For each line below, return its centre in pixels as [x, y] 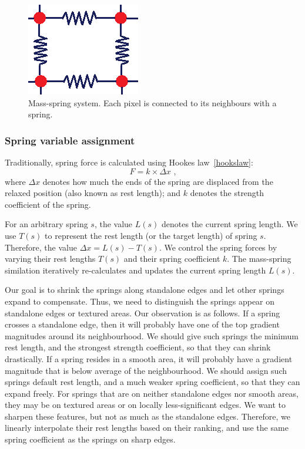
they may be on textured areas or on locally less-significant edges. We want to [145, 405]
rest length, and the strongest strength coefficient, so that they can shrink [138, 347]
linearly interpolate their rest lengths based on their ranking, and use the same [147, 428]
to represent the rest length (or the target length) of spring [151, 235]
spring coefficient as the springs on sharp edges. [90, 439]
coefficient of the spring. [48, 204]
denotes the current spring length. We [230, 224]
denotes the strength [227, 193]
